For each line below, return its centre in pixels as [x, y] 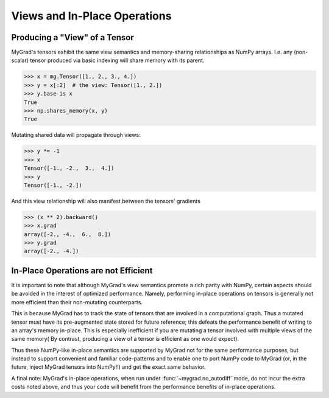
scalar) [20, 60]
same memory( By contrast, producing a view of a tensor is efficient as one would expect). [125, 339]
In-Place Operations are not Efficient [82, 271]
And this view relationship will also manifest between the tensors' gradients [106, 201]
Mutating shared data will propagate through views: [76, 135]
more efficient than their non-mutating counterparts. [77, 302]
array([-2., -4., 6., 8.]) [68, 234]
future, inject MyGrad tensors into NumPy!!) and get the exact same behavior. [108, 367]
